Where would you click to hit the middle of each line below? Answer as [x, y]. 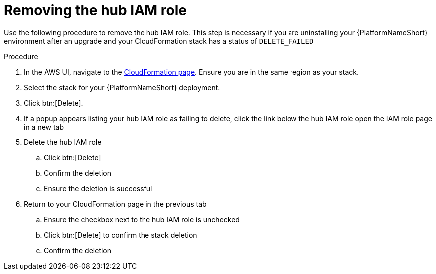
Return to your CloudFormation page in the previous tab [115, 204]
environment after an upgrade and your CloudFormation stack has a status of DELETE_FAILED [159, 41]
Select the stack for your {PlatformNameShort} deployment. [122, 87]
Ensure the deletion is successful [98, 188]
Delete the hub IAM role [63, 142]
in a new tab [44, 127]
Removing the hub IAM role [95, 10]
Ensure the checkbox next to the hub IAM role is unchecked [142, 219]
